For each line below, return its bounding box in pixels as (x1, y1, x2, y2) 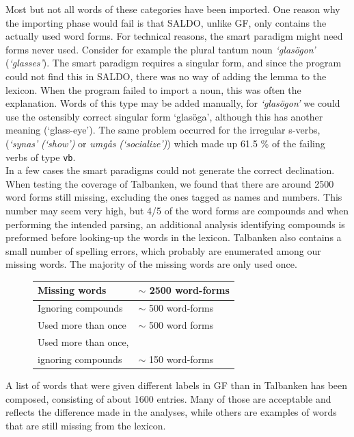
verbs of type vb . (5, 149, 76, 164)
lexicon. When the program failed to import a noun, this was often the (5, 82, 301, 97)
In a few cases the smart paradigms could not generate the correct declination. (5, 163, 335, 177)
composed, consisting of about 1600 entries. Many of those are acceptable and (5, 391, 331, 405)
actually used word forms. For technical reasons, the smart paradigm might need (5, 29, 343, 43)
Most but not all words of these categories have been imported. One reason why (5, 2, 340, 16)
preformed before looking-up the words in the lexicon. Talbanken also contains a (5, 230, 342, 245)
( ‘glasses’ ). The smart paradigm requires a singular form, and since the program (5, 55, 342, 70)
